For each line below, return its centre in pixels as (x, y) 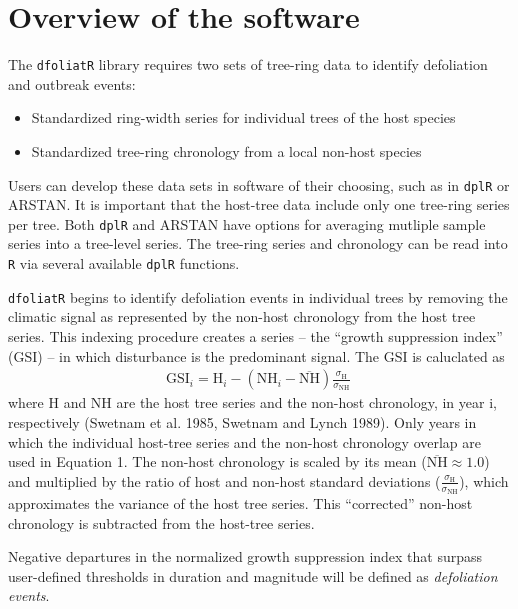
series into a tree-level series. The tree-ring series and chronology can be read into (258, 243)
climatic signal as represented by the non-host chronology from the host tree (242, 316)
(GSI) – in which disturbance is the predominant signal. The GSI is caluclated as (256, 355)
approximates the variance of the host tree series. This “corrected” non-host (240, 503)
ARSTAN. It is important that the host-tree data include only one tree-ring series (259, 204)
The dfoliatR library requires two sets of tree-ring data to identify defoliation (248, 64)
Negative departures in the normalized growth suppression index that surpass (245, 556)
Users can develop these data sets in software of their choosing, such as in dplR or (259, 184)
